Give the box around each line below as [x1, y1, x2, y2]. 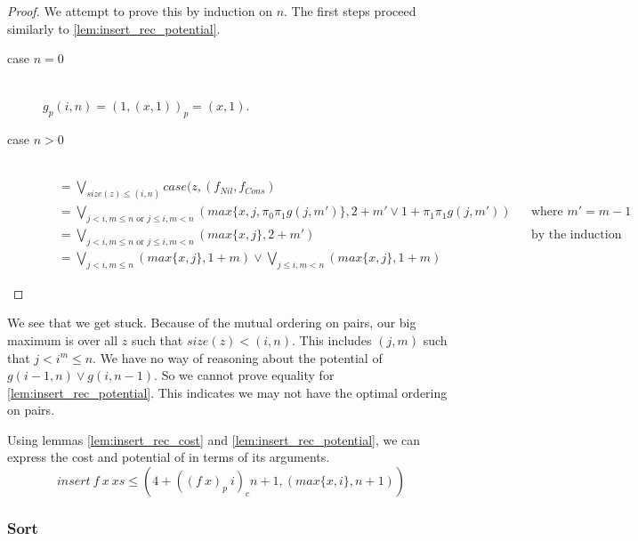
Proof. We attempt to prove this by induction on [7, 2, 272, 20]
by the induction [530, 229, 622, 242]
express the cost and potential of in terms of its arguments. [7, 448, 330, 466]
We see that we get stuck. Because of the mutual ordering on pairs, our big [7, 313, 416, 332]
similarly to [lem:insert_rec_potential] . [7, 19, 221, 37]
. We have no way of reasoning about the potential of [93, 348, 383, 367]
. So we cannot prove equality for [154, 366, 335, 384]
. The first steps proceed [284, 2, 416, 20]
